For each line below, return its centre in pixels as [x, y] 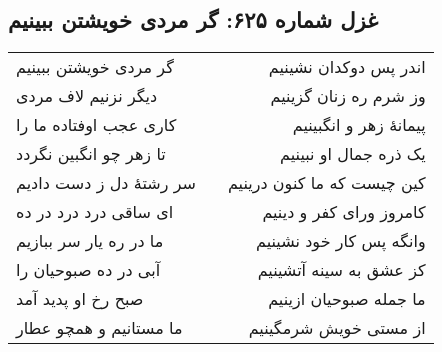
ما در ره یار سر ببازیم [90, 241]
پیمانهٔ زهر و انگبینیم [359, 125]
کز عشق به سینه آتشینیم [341, 270]
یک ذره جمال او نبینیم [353, 154]
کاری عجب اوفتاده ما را [96, 125]
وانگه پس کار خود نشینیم [341, 241]
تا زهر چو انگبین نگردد [91, 154]
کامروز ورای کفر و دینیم [344, 212]
